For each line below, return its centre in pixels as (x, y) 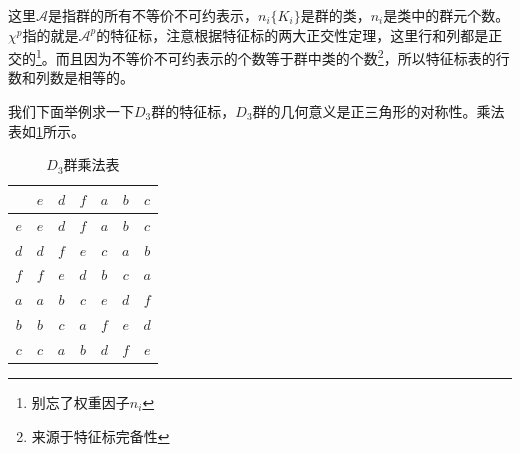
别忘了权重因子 (80, 401)
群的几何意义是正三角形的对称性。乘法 (378, 111)
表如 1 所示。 (46, 130)
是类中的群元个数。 (446, 15)
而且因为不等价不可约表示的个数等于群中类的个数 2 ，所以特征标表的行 (282, 56)
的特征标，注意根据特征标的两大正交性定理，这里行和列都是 (292, 34)
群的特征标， (193, 111)
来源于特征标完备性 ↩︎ (100, 435)
